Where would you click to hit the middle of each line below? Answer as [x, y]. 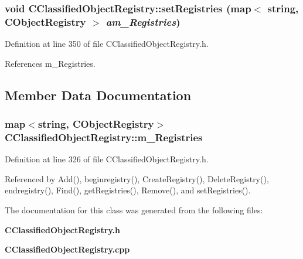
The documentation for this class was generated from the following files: [134, 210]
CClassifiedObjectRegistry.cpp [67, 249]
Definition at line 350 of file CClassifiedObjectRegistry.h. [107, 44]
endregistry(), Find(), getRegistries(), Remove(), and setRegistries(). [128, 190]
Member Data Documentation [98, 95]
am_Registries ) [143, 21]
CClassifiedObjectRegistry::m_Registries [104, 137]
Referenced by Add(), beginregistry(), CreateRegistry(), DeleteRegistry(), [137, 178]
